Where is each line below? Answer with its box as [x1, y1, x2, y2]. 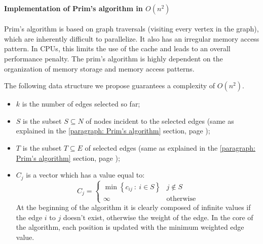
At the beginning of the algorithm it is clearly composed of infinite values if [16, 202, 251, 213]
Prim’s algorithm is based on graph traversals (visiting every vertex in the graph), [4, 23, 259, 34]
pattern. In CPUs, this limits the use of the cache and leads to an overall [4, 43, 231, 54]
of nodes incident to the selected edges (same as [86, 115, 234, 126]
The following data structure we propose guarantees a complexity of [4, 80, 215, 91]
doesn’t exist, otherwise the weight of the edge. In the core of [63, 212, 253, 222]
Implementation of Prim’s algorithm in [4, 3, 143, 13]
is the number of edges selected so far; [22, 98, 140, 109]
